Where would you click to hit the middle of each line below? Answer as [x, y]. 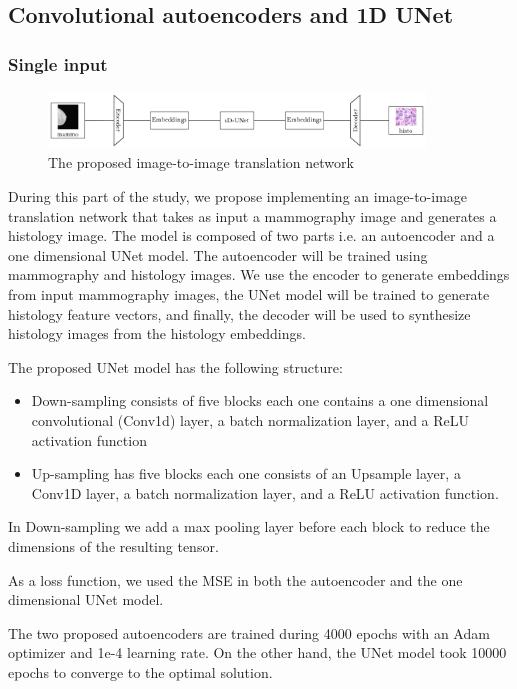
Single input [58, 63]
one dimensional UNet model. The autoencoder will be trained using [218, 254]
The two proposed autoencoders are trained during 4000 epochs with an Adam [249, 632]
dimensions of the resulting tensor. [113, 545]
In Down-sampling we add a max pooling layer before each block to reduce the [249, 526]
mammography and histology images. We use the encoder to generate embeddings [259, 274]
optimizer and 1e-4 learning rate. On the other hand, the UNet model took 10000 [257, 652]
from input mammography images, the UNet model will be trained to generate [249, 293]
